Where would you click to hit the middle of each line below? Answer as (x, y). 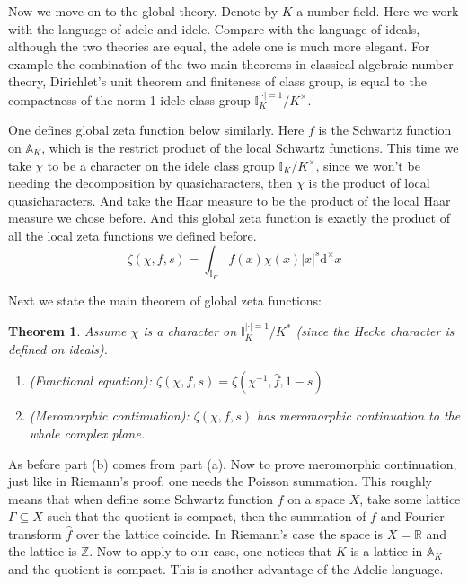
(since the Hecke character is (375, 331)
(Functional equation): (90, 380)
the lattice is (43, 551)
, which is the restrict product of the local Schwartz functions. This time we (250, 147)
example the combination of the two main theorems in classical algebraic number (231, 63)
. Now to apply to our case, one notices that (210, 551)
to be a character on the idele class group (161, 165)
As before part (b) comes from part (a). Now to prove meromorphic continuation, (233, 463)
